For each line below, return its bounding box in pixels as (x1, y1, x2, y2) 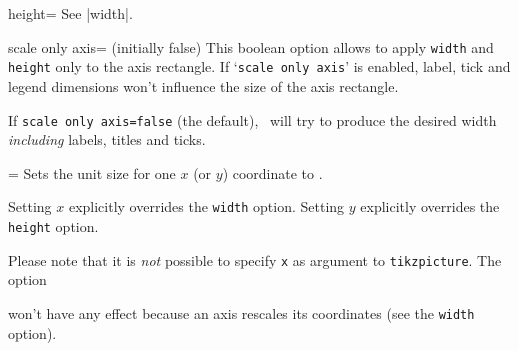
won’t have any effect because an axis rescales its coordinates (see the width (8, 302, 475, 323)
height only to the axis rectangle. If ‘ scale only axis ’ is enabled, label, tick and (8, 56, 511, 77)
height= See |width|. (8, 3, 133, 23)
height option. (8, 216, 99, 236)
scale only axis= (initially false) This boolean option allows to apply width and (8, 36, 494, 57)
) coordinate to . (222, 162, 323, 183)
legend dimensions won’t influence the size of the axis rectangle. (8, 75, 399, 96)
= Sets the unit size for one (8, 162, 176, 183)
